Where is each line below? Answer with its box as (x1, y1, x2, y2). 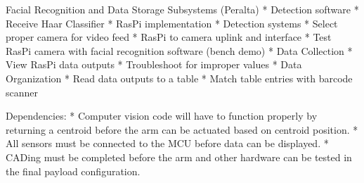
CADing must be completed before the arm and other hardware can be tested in (6, 149, 352, 164)
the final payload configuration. (6, 163, 141, 178)
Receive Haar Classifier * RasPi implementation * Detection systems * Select (6, 15, 338, 30)
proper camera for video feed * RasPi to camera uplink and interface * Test (6, 30, 332, 44)
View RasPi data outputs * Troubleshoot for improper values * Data (6, 57, 302, 72)
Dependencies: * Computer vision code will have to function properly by (6, 108, 318, 123)
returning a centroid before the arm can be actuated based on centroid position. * (6, 122, 358, 137)
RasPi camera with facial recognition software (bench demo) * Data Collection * (6, 43, 353, 58)
